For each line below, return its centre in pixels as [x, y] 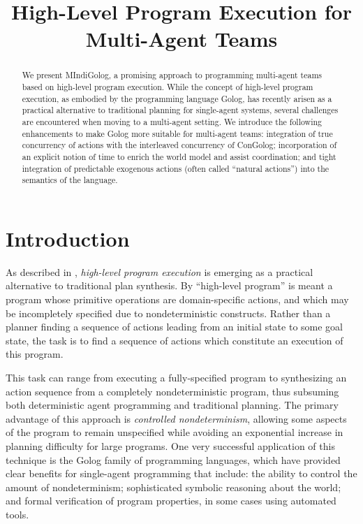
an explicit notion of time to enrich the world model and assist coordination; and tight [179, 156]
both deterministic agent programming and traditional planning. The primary [172, 405]
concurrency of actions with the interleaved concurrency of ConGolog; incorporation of [179, 145]
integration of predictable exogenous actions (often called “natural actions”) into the [176, 168]
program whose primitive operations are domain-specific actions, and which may [177, 299]
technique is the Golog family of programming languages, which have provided [173, 459]
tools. [17, 514]
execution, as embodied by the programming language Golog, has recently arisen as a [177, 98]
